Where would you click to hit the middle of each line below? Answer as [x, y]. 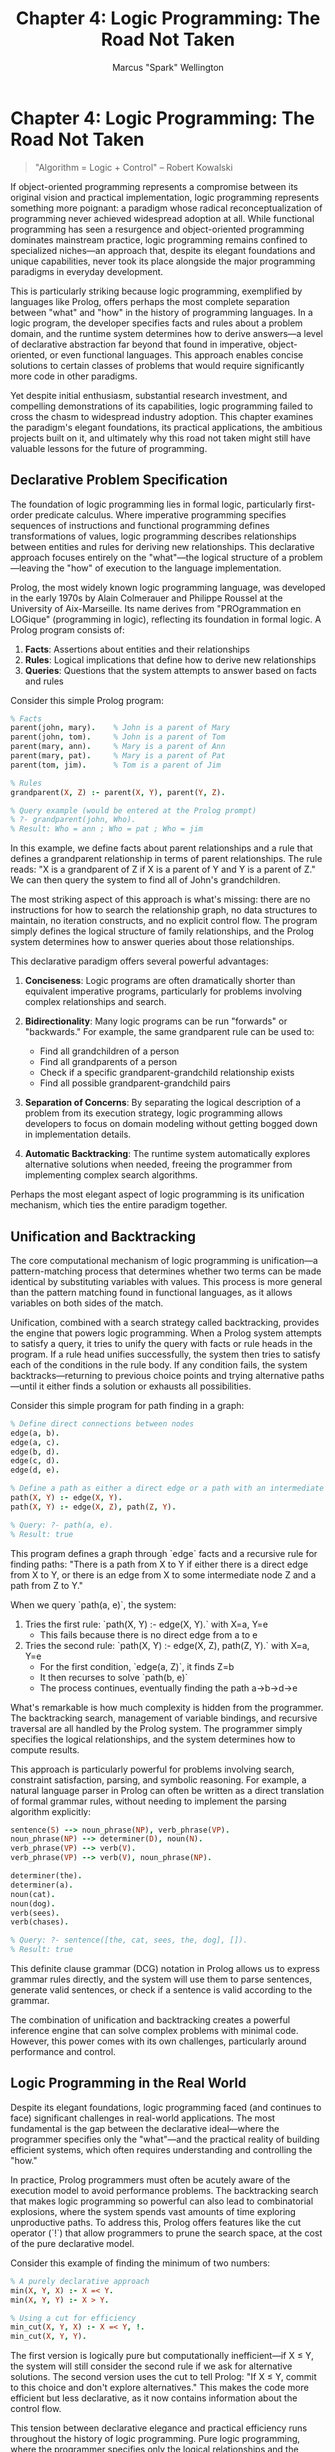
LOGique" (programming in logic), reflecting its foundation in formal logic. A [166, 619]
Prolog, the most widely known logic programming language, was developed [168, 587]
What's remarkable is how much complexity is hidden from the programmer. [167, 1707]
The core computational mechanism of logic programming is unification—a [164, 1260]
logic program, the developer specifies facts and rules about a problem [156, 323]
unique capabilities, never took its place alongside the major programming [163, 261]
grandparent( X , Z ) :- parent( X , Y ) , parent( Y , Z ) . [118, 792]
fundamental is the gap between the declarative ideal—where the [145, 2128]
